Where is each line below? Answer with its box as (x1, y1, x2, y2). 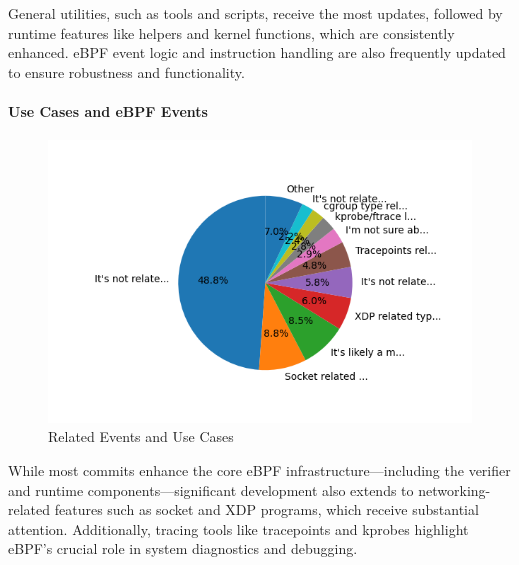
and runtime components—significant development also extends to (8, 479, 414, 500)
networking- (418, 479, 491, 500)
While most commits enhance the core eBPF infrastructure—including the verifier (8, 460, 511, 481)
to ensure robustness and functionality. (8, 61, 245, 82)
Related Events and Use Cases (48, 426, 234, 447)
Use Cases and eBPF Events (8, 100, 208, 121)
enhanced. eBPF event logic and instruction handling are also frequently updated (8, 42, 506, 63)
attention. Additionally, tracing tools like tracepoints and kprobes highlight (8, 518, 469, 539)
